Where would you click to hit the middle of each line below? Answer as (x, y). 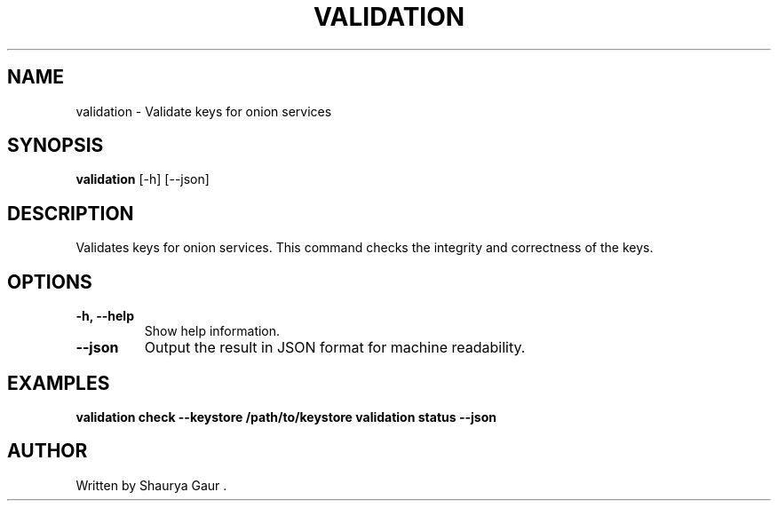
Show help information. (212, 331)
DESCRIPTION (71, 213)
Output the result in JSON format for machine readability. (335, 348)
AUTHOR (48, 451)
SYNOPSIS (56, 146)
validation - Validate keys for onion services (204, 111)
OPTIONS (50, 282)
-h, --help (105, 316)
